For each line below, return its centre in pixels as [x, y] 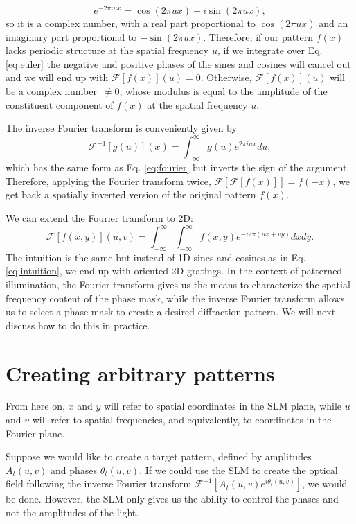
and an [333, 23]
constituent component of [60, 104]
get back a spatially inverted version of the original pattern [131, 194]
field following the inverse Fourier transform [99, 483]
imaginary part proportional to [71, 36]
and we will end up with [57, 77]
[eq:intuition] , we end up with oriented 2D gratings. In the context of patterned [174, 271]
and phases [74, 470]
